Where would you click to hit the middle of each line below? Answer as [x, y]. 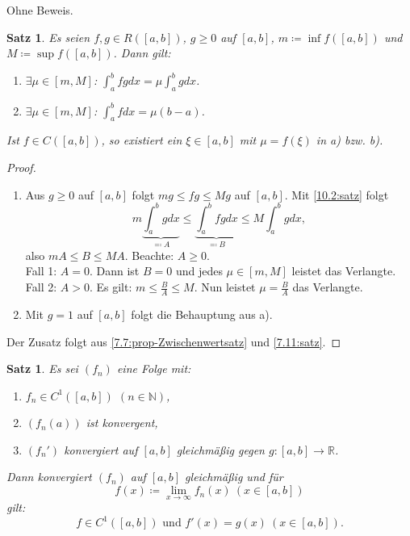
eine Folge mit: [154, 368]
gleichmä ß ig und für [234, 477]
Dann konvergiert [49, 477]
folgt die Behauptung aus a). [202, 314]
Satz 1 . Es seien [48, 37]
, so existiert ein [142, 140]
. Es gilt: [111, 287]
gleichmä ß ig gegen [220, 449]
